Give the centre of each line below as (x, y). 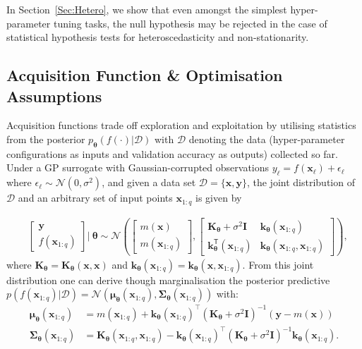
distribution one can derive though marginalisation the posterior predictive (168, 280)
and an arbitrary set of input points (95, 198)
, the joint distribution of (301, 182)
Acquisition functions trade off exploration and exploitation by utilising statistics (181, 125)
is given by (219, 198)
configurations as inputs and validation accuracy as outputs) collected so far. (172, 153)
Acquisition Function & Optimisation (145, 75)
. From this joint (278, 264)
